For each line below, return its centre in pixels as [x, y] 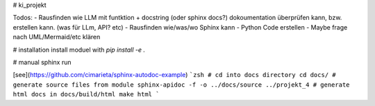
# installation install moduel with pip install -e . [79, 50]
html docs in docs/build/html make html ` [86, 94]
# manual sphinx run [42, 62]
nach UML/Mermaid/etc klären [57, 37]
